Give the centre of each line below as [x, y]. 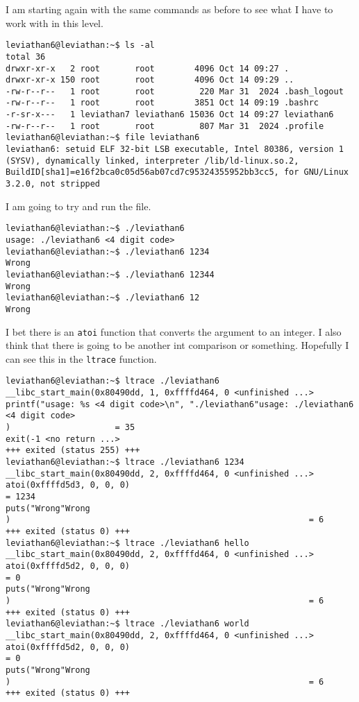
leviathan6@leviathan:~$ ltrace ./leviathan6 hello [127, 543]
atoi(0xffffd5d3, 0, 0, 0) [68, 485]
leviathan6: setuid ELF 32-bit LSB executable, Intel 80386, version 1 [175, 149]
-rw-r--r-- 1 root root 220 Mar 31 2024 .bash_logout [175, 91]
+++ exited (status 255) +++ [73, 451]
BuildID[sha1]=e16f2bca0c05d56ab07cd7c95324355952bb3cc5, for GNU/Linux [177, 172]
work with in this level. [55, 23]
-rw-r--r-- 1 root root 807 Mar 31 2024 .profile [165, 126]
